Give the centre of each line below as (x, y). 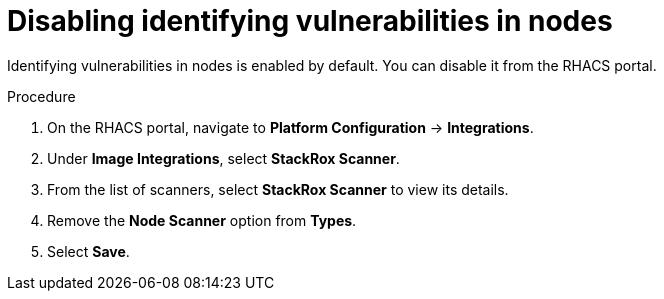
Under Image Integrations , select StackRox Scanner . (223, 158)
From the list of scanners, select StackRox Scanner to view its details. (278, 189)
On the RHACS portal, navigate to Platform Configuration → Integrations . (290, 127)
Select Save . (88, 251)
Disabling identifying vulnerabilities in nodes (310, 21)
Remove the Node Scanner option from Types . (202, 220)
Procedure (41, 96)
